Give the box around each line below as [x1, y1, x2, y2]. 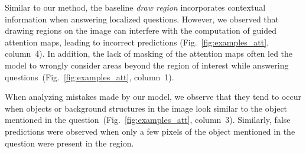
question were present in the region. [5, 136, 134, 149]
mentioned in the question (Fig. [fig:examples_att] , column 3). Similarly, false [5, 113, 291, 126]
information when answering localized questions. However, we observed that [5, 12, 279, 25]
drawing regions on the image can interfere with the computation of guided [5, 24, 276, 37]
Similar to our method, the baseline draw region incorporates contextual [5, 1, 266, 13]
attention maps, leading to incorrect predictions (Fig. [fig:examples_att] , [5, 35, 269, 48]
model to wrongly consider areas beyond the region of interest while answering [5, 58, 289, 71]
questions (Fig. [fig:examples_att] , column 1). [5, 70, 174, 83]
